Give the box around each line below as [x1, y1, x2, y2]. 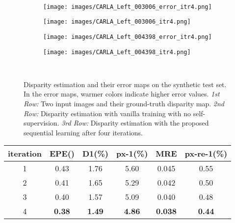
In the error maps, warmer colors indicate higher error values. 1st [24, 89, 220, 99]
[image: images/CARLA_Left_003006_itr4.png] [43, 18, 191, 26]
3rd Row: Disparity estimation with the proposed [61, 118, 209, 128]
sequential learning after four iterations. [24, 127, 143, 137]
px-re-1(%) [184, 148, 228, 159]
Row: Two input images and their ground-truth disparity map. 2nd [24, 98, 225, 108]
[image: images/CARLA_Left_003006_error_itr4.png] [43, 3, 212, 10]
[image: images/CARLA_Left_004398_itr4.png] [43, 48, 191, 56]
